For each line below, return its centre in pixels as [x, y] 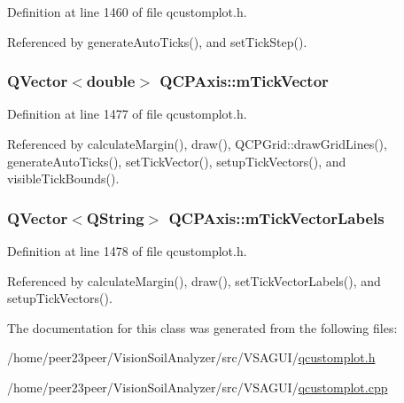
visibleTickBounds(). [63, 178]
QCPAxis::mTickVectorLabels [276, 217]
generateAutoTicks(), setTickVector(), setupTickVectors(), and [177, 161]
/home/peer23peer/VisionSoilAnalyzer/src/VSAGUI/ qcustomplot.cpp [198, 387]
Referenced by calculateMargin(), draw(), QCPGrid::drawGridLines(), [197, 143]
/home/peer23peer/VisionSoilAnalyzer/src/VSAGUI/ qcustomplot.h [191, 357]
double [111, 81]
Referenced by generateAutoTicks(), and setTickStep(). [157, 41]
